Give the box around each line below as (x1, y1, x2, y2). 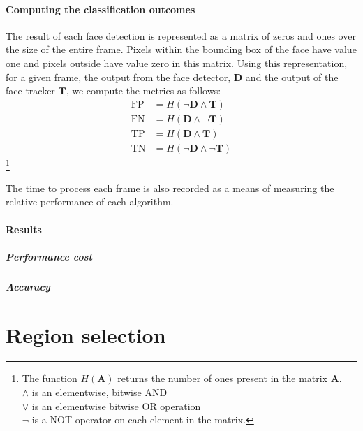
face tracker (6, 83, 55, 98)
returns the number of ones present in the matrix (117, 371, 328, 386)
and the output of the (245, 69, 339, 84)
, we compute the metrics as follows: (66, 83, 221, 98)
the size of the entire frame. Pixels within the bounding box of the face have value (6, 42, 357, 57)
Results (6, 221, 42, 236)
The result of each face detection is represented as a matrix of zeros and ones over (6, 28, 356, 43)
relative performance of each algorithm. (6, 194, 174, 209)
